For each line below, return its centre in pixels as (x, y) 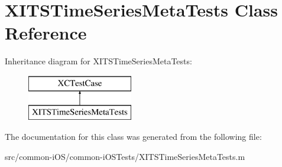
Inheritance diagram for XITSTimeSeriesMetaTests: (98, 61)
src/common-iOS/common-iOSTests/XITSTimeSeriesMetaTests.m (125, 156)
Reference (46, 33)
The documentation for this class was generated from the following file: (133, 137)
